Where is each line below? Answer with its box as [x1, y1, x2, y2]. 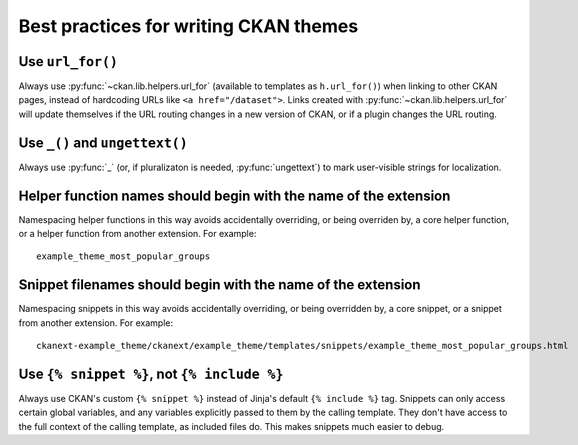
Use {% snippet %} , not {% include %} [18, 365, 284, 382]
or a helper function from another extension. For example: [18, 228, 257, 240]
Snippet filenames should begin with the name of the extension [18, 276, 421, 294]
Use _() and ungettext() [18, 134, 189, 151]
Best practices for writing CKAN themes [18, 15, 359, 37]
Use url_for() [18, 53, 119, 70]
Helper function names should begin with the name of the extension [18, 187, 451, 204]
